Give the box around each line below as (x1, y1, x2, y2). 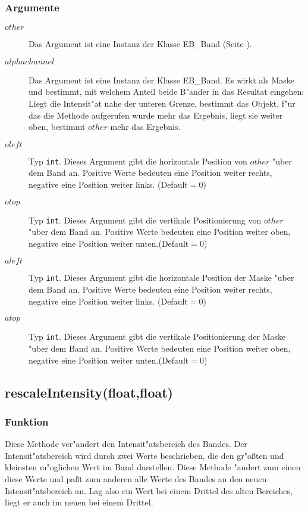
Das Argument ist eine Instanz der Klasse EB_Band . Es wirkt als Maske (29, 73, 294, 86)
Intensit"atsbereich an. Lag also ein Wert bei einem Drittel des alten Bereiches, (5, 484, 293, 497)
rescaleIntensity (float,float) (5, 383, 173, 401)
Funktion (5, 414, 49, 429)
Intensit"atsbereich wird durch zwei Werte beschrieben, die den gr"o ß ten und (5, 449, 284, 461)
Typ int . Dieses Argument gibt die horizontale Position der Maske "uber (29, 271, 294, 284)
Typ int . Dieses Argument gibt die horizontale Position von (29, 154, 247, 167)
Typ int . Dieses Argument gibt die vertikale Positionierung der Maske (29, 330, 286, 343)
